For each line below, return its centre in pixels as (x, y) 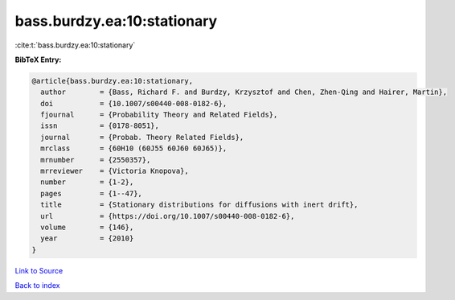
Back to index (37, 286)
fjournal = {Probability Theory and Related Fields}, (159, 115)
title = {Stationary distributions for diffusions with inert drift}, (199, 205)
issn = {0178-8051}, (100, 126)
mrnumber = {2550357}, (96, 160)
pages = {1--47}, (91, 193)
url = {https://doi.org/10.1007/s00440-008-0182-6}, (168, 216)
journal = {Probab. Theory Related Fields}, (142, 137)
